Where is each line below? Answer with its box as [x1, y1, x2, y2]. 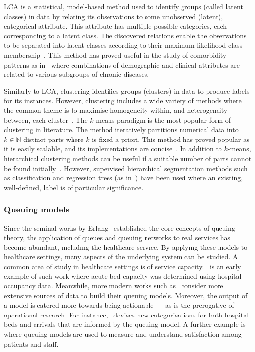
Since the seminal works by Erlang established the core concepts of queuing [4, 222, 235, 233]
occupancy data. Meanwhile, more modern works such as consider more [4, 281, 223, 291]
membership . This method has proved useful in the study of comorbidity [4, 49, 227, 60]
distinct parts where [23, 134, 84, 144]
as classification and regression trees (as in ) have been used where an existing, [4, 173, 243, 183]
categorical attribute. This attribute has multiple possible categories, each [4, 21, 227, 31]
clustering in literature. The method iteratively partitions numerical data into [4, 124, 239, 135]
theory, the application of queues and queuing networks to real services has [4, 232, 231, 243]
